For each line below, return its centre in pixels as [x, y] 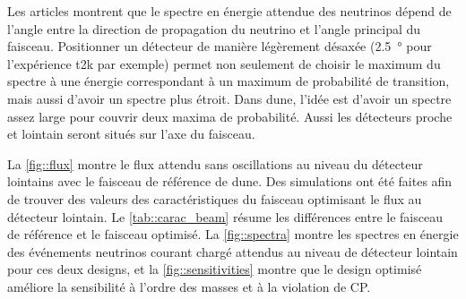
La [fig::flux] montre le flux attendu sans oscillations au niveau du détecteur [215, 163]
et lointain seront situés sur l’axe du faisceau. [131, 134]
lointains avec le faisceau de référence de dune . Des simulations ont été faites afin [230, 181]
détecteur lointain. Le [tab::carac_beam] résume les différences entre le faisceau [225, 216]
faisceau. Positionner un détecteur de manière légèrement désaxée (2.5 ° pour [220, 46]
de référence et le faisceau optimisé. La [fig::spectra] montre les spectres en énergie [233, 234]
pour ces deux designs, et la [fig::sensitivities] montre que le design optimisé [215, 269]
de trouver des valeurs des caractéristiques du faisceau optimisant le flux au [215, 198]
